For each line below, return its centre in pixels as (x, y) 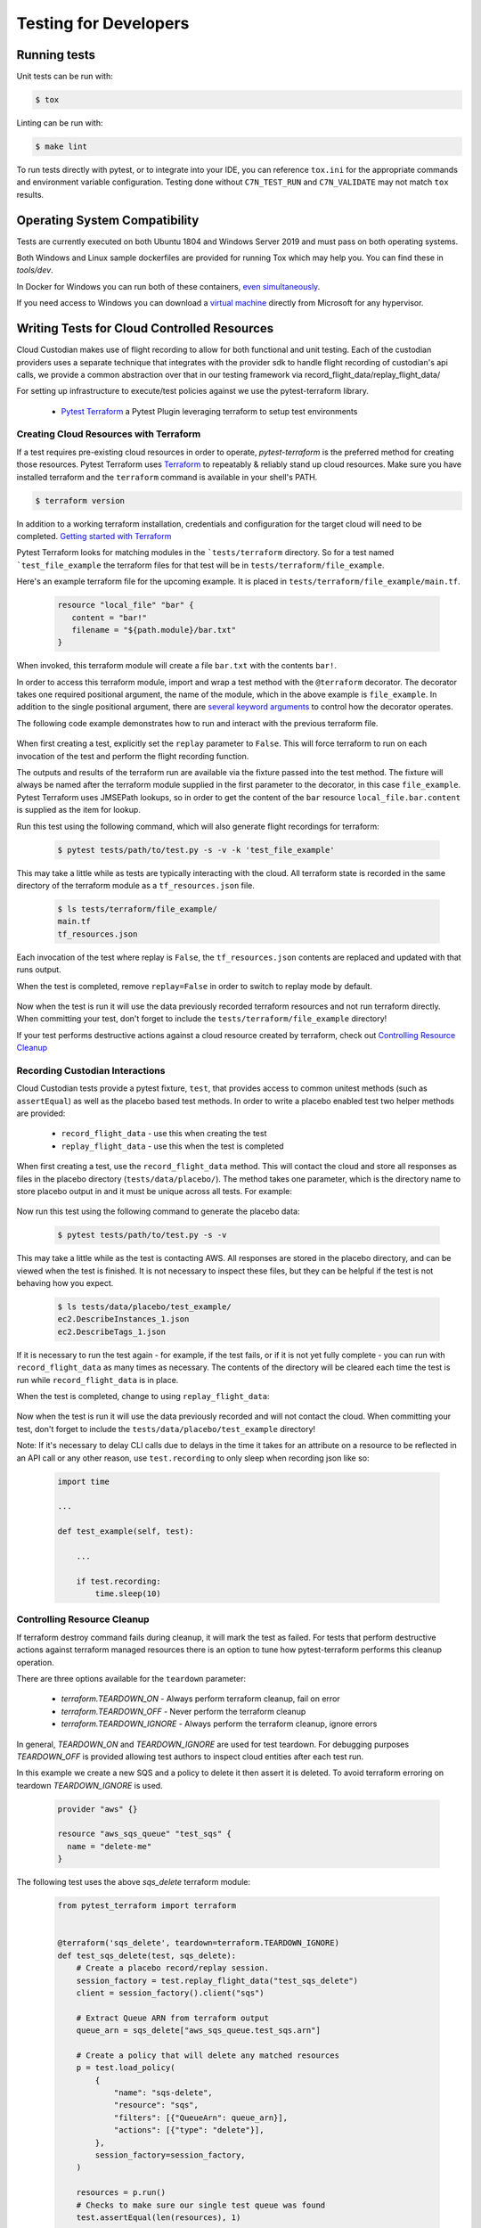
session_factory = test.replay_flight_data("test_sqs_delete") (217, 1980)
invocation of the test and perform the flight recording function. (133, 756)
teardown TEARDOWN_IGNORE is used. (90, 1785)
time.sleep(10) (128, 1594)
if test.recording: (119, 1581)
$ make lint (61, 147)
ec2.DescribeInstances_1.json (123, 1319)
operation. (35, 1662)
